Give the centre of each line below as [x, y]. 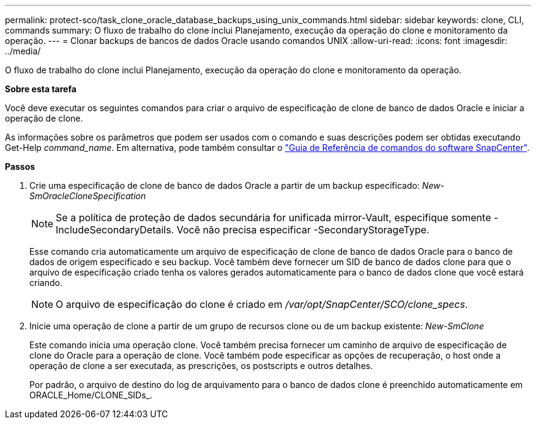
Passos [20, 166]
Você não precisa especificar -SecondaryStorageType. [303, 230]
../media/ [23, 51]
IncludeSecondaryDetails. [115, 230]
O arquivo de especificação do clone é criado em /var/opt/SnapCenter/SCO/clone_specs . [262, 304]
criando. [46, 283]
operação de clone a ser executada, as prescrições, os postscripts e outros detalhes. [201, 366]
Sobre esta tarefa [41, 89]
